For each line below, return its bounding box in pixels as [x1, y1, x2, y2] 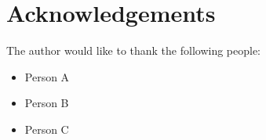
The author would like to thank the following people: [6, 42, 261, 59]
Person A [24, 68, 70, 84]
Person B [24, 95, 69, 111]
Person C [24, 120, 69, 137]
